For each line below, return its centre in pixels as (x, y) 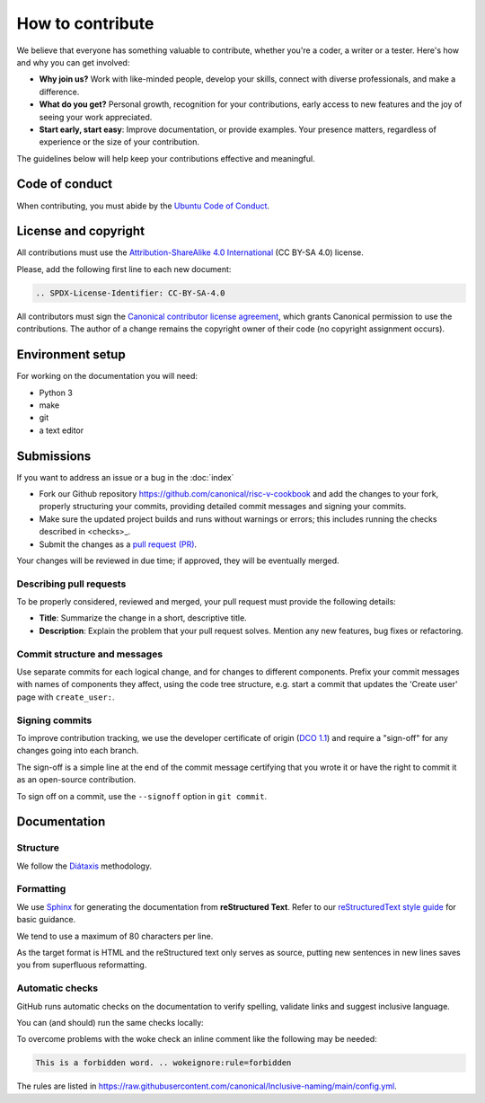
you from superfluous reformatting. (82, 965)
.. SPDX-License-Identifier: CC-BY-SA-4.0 (130, 293)
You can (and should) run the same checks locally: (110, 1022)
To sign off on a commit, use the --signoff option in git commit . (142, 796)
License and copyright (81, 231)
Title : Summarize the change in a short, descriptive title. (143, 618)
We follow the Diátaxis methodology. (84, 866)
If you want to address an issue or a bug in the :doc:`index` (125, 477)
